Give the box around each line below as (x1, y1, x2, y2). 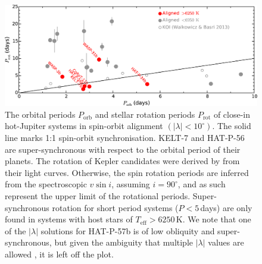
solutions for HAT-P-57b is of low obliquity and (40, 224, 215, 237)
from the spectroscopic (5, 178, 87, 190)
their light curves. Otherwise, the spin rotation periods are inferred (5, 166, 249, 178)
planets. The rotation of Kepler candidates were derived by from (5, 155, 240, 167)
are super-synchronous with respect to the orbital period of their (5, 143, 241, 155)
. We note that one (182, 213, 251, 225)
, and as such (177, 178, 226, 190)
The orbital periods (5, 108, 76, 120)
